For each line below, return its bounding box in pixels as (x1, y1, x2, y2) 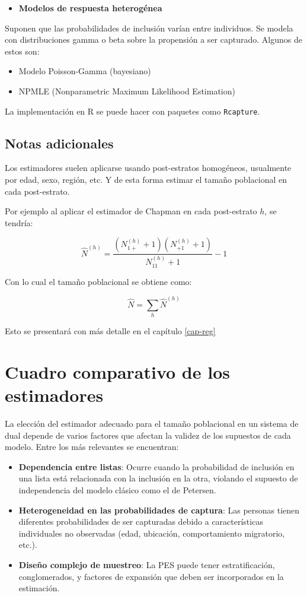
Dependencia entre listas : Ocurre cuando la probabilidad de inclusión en (18, 460, 295, 473)
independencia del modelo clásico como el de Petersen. (18, 483, 216, 496)
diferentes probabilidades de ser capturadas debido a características (18, 515, 263, 528)
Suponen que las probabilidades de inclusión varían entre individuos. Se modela (5, 21, 293, 34)
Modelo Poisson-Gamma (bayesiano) (18, 65, 151, 77)
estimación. (18, 582, 60, 594)
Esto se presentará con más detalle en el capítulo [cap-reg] (5, 325, 216, 337)
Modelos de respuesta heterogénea (18, 2, 162, 14)
